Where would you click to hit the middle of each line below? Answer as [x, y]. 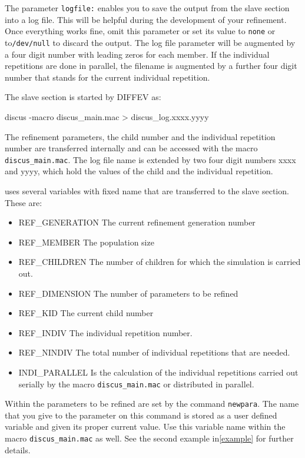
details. [18, 449]
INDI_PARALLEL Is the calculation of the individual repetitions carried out [158, 372]
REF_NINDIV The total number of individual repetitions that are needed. [154, 352]
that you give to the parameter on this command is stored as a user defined [141, 415]
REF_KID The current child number [86, 313]
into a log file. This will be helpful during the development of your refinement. [146, 19]
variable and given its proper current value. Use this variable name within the [145, 427]
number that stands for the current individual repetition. [107, 77]
